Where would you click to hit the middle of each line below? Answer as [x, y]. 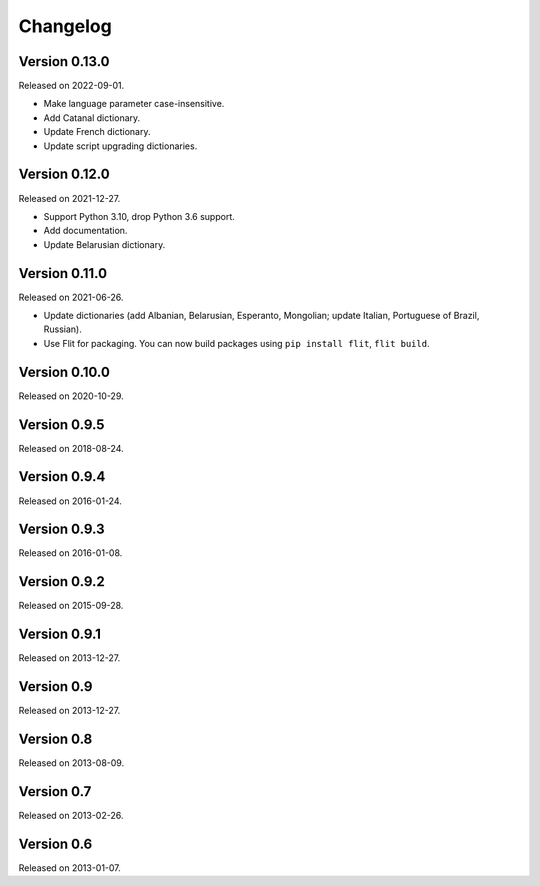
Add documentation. [85, 231]
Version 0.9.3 [61, 529]
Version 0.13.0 [64, 61]
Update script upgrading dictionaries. [120, 146]
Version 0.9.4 [62, 476]
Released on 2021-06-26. [71, 297]
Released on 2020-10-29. [71, 396]
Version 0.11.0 [63, 273]
